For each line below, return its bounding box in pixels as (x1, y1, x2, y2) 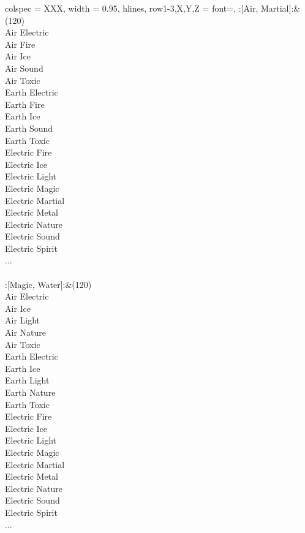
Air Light (5, 314, 40, 327)
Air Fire (5, 37, 36, 50)
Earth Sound (5, 121, 53, 134)
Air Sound (5, 61, 43, 74)
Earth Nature (5, 386, 56, 398)
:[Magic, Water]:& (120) (5, 278, 92, 290)
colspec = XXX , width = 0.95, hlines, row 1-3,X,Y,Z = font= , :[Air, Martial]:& (5, 2, 301, 14)
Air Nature (5, 326, 46, 339)
